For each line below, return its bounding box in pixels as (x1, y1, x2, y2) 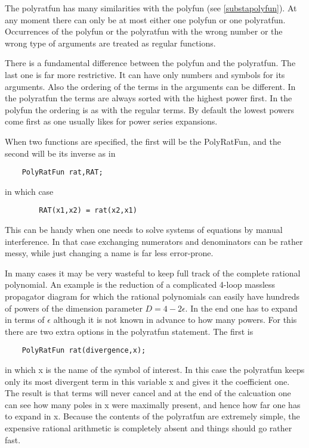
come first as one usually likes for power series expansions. (5, 115, 218, 127)
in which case (5, 185, 54, 197)
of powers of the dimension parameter (5, 301, 143, 314)
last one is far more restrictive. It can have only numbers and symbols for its (5, 68, 285, 80)
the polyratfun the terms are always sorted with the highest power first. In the (5, 92, 292, 104)
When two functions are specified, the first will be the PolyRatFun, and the (5, 135, 281, 147)
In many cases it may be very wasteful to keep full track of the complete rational (5, 266, 301, 279)
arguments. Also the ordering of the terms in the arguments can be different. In (5, 80, 296, 92)
